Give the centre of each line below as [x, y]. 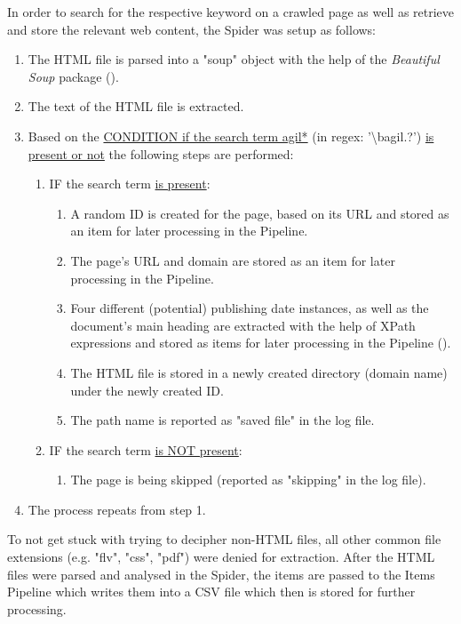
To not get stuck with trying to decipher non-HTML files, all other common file [224, 539]
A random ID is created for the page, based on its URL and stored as [260, 213]
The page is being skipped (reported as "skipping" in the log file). [248, 480]
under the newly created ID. [147, 390]
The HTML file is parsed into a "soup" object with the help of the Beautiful [234, 59]
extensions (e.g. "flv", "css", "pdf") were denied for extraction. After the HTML [221, 557]
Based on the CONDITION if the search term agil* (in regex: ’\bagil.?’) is [231, 136]
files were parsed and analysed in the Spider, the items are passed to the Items [221, 574]
